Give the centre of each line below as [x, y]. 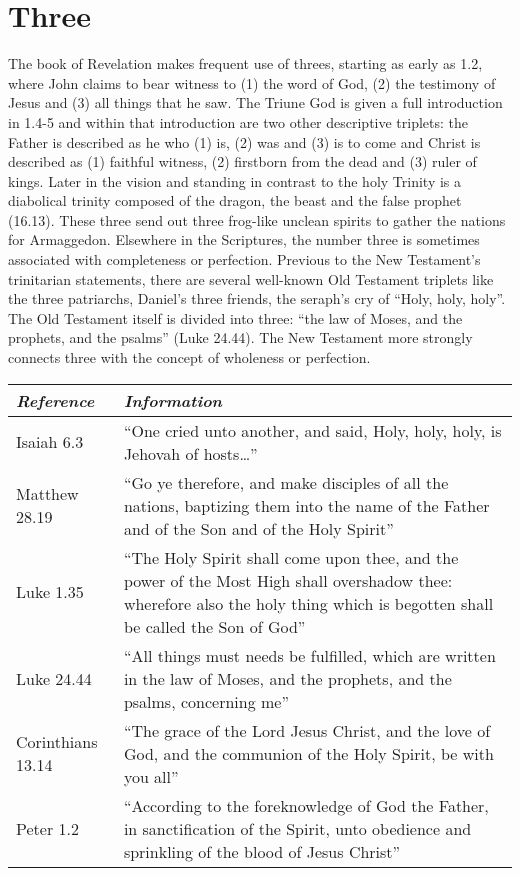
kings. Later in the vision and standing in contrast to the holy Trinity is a [235, 180]
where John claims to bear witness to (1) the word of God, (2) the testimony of [252, 82]
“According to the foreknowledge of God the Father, [306, 805]
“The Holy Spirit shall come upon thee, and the [291, 557]
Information [173, 400]
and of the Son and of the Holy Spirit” [258, 528]
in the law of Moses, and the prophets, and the [287, 678]
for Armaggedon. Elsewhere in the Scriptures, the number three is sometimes [244, 239]
